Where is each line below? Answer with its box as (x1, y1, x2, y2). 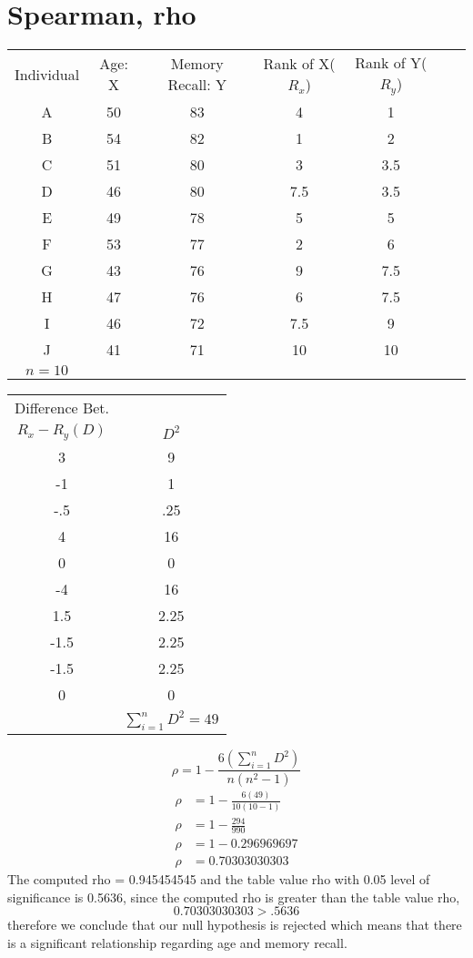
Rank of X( (263, 53, 336, 75)
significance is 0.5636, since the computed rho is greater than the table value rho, (7, 887, 460, 906)
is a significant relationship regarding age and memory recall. (7, 933, 347, 952)
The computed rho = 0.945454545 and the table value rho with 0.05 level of (7, 870, 430, 889)
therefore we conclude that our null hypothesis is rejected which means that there (7, 915, 462, 934)
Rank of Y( (355, 52, 428, 74)
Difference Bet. (15, 397, 110, 419)
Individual (15, 63, 80, 85)
